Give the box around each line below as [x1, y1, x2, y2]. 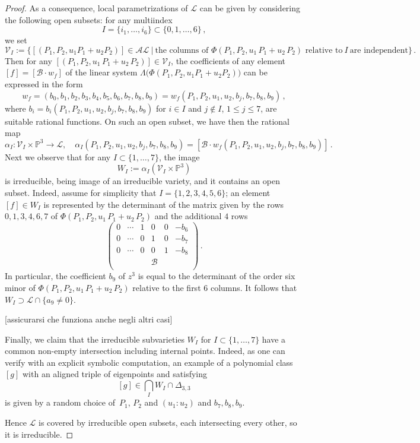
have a [262, 333, 286, 345]
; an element [225, 186, 271, 198]
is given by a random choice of [5, 396, 115, 409]
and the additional [154, 210, 222, 222]
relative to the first [132, 281, 201, 293]
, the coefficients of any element [171, 54, 286, 67]
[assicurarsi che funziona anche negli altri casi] [5, 313, 173, 325]
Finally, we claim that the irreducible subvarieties [5, 333, 185, 345]
